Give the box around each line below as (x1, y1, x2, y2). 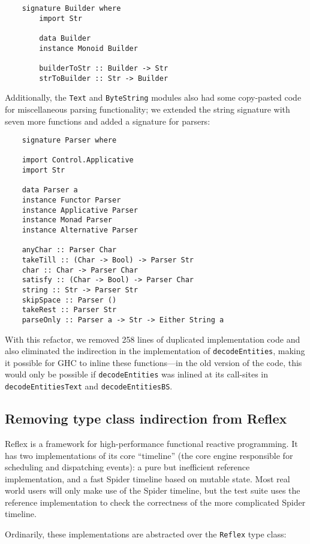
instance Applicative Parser (22, 205, 138, 214)
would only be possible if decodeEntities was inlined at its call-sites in (5, 368, 269, 380)
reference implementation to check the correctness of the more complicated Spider (5, 495, 306, 508)
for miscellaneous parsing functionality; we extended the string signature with (5, 102, 290, 115)
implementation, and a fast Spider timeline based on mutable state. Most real (5, 472, 290, 485)
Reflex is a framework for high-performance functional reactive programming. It (5, 437, 298, 449)
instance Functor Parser (22, 196, 121, 205)
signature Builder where (22, 4, 121, 13)
